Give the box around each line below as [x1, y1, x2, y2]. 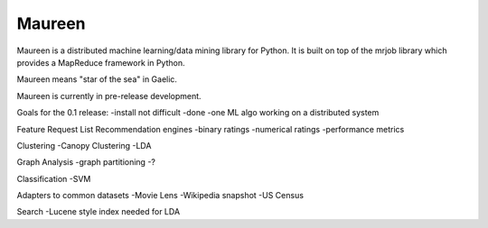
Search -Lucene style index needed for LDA [16, 206, 181, 217]
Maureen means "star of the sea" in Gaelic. [16, 74, 178, 85]
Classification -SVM [16, 173, 91, 184]
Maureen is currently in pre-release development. [16, 90, 202, 101]
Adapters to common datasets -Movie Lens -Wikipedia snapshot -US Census [16, 190, 305, 201]
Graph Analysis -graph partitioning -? [16, 157, 155, 168]
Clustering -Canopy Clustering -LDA [16, 140, 152, 150]
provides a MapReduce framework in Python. [16, 57, 185, 68]
